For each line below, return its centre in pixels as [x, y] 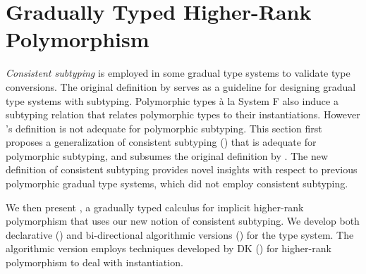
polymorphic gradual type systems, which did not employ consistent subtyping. [177, 183]
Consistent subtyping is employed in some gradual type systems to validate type [178, 73]
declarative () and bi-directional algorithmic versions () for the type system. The [180, 234]
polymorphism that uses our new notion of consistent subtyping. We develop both [183, 221]
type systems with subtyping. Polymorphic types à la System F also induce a [172, 100]
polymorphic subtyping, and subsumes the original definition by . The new [167, 155]
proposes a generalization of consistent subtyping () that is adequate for [161, 142]
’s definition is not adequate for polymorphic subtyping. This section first [164, 128]
